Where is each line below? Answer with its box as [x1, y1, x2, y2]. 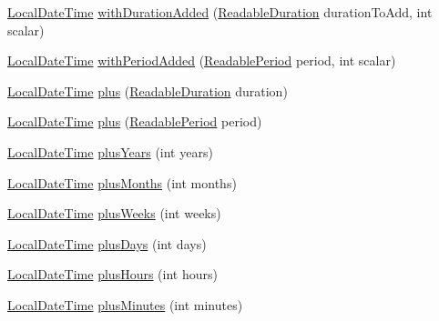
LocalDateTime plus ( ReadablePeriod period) [7, 112, 262, 131]
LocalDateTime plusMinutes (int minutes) [7, 295, 243, 314]
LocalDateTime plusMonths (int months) [7, 173, 237, 192]
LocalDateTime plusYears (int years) [7, 142, 213, 161]
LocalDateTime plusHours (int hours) [7, 265, 218, 284]
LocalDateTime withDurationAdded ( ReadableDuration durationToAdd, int [7, 3, 433, 21]
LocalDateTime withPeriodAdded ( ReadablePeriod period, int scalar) [7, 51, 396, 70]
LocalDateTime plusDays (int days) [7, 234, 207, 253]
